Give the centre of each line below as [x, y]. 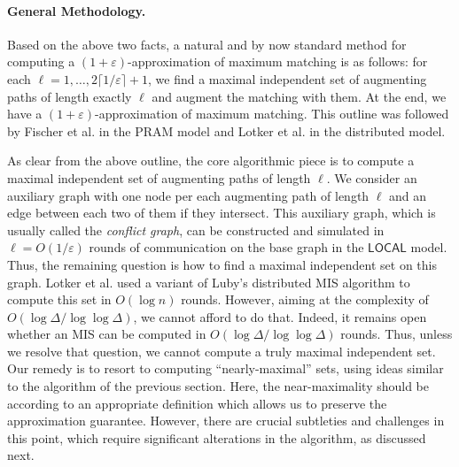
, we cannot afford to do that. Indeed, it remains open [280, 316]
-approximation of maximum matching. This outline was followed [272, 114]
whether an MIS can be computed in [107, 334]
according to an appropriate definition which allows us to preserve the [197, 403]
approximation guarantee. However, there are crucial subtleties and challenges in [226, 421]
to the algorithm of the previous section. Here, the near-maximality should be [218, 386]
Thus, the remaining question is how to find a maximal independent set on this [222, 264]
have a [25, 114]
